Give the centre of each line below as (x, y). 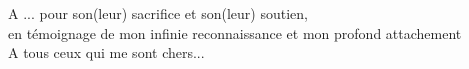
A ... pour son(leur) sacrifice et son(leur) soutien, (158, 13)
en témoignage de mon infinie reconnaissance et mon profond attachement (235, 32)
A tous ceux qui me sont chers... (106, 52)
